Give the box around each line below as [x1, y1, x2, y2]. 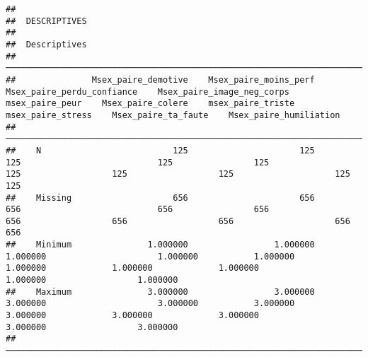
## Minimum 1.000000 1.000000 [6, 240, 315, 250]
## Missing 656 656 [6, 192, 315, 203]
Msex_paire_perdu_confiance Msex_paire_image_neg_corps [6, 86, 289, 97]
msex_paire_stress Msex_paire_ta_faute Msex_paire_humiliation [6, 110, 340, 120]
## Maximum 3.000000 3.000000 [6, 286, 315, 297]
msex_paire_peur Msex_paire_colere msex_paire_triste [6, 98, 295, 109]
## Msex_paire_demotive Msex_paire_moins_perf [6, 74, 315, 85]
